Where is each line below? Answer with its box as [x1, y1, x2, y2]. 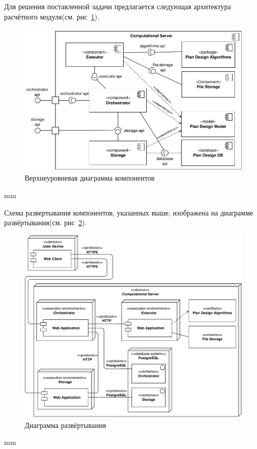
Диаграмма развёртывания [25, 419, 106, 430]
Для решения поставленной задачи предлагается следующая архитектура [4, 1, 231, 11]
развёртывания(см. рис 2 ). [4, 217, 87, 228]
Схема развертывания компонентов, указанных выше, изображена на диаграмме [4, 207, 253, 218]
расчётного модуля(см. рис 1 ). [4, 11, 100, 22]
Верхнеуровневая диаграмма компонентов [25, 172, 155, 183]
